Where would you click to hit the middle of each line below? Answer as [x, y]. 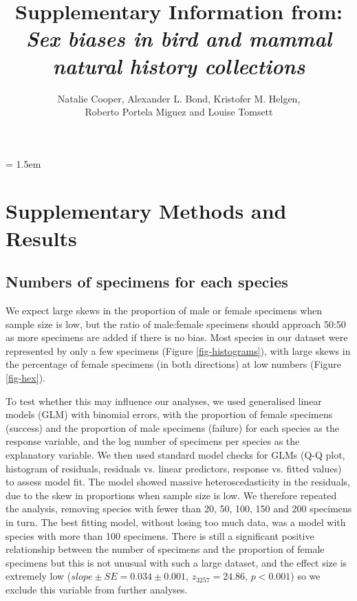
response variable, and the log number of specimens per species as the [153, 441]
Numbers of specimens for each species [147, 282]
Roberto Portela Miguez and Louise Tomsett [179, 112]
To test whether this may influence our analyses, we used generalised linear [164, 401]
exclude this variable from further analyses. [97, 589]
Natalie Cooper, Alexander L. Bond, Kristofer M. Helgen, [179, 98]
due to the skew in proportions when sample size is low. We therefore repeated [171, 495]
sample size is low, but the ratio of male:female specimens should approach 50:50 [176, 324]
